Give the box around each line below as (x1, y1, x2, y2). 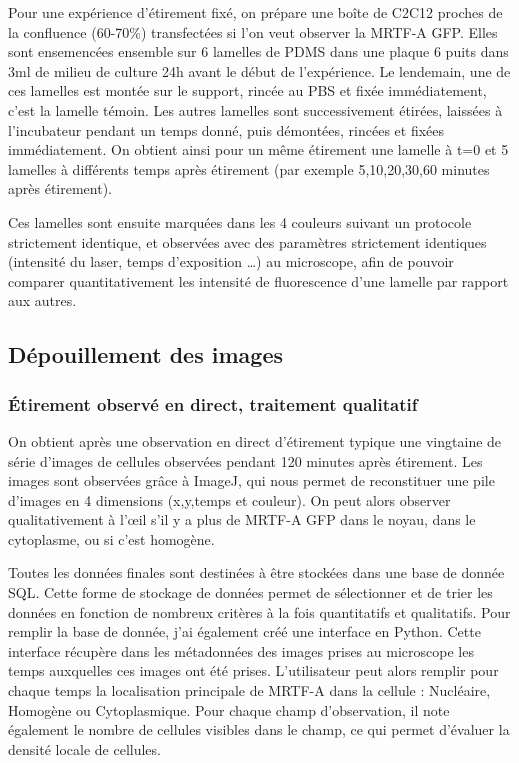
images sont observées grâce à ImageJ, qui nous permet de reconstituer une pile (8, 470, 495, 491)
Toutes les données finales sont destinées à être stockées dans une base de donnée (8, 562, 505, 583)
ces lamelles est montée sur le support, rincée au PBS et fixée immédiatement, (8, 80, 487, 101)
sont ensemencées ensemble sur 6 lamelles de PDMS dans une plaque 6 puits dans (8, 41, 509, 62)
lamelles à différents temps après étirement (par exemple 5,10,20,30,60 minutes (8, 158, 490, 179)
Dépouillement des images (8, 339, 283, 370)
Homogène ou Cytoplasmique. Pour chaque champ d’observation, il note (8, 699, 450, 720)
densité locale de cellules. (8, 738, 161, 759)
